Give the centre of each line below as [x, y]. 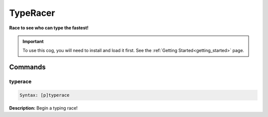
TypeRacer [32, 13]
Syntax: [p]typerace [44, 95]
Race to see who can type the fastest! [49, 28]
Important [33, 41]
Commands [28, 67]
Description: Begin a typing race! [43, 108]
